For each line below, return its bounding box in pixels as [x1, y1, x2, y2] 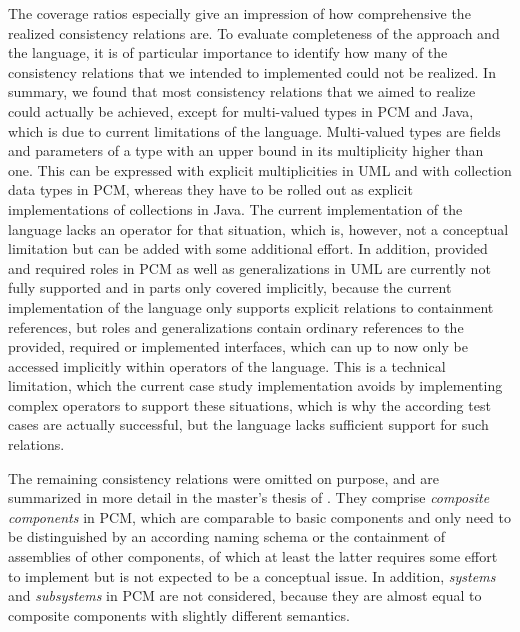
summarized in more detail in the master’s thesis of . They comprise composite [8, 487, 490, 508]
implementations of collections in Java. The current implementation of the [8, 198, 463, 219]
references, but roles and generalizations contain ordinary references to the [8, 316, 464, 337]
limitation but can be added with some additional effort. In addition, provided [8, 238, 488, 259]
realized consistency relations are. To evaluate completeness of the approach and [8, 22, 500, 43]
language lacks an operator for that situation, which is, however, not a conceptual [8, 218, 509, 239]
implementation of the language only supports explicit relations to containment [8, 296, 494, 317]
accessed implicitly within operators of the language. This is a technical [8, 355, 446, 376]
